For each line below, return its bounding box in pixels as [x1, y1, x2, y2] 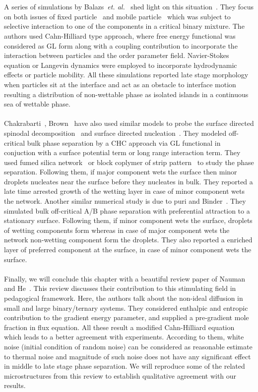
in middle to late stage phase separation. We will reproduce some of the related [4, 361, 245, 371]
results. [4, 380, 26, 391]
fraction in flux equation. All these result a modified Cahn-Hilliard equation [4, 322, 235, 332]
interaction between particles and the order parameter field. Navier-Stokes [4, 50, 229, 60]
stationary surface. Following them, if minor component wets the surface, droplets [4, 215, 253, 225]
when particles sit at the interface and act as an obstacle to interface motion [4, 79, 236, 89]
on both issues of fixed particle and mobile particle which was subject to [4, 11, 231, 21]
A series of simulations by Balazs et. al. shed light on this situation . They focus [4, 1, 254, 12]
